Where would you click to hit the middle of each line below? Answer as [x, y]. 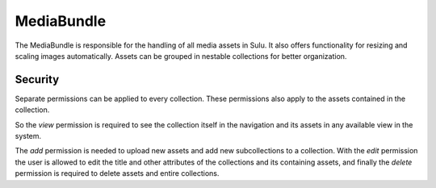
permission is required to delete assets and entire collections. [117, 173]
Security [37, 79]
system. [28, 136]
